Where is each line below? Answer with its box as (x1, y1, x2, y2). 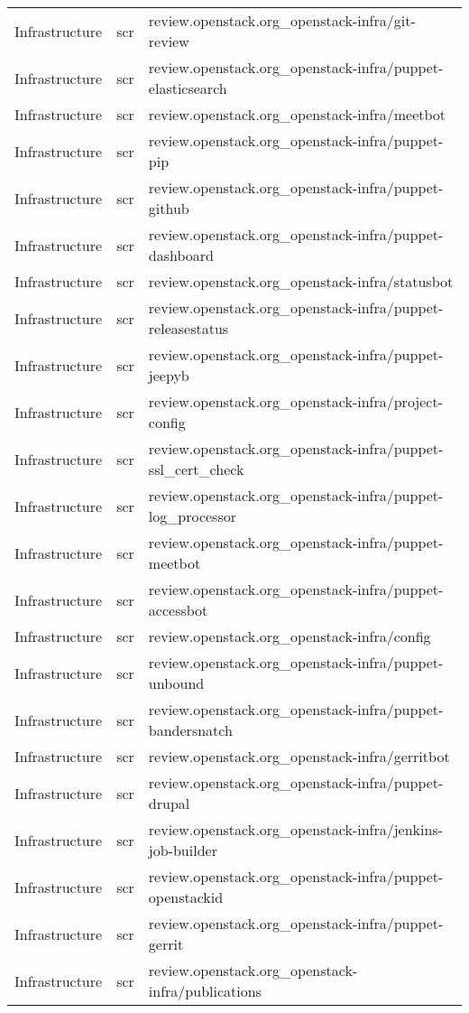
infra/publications (148, 980, 262, 1001)
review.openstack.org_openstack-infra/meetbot (148, 104, 446, 125)
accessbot (148, 599, 208, 620)
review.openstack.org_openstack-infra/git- (148, 10, 416, 31)
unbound (148, 673, 205, 693)
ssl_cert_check (148, 459, 244, 479)
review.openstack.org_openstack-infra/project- (148, 391, 443, 412)
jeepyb (148, 365, 189, 386)
